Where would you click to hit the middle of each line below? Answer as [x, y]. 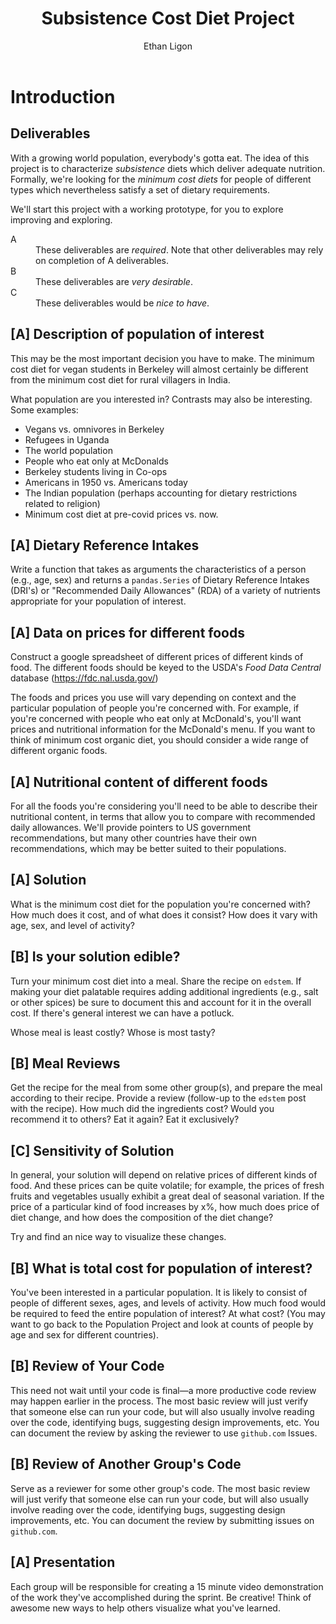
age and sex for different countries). [84, 1335]
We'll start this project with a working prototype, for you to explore [147, 209]
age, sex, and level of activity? [72, 925]
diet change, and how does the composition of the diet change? [142, 1218]
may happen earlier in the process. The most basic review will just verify [159, 1401]
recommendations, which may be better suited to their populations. [148, 848]
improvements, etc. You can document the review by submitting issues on [162, 1520]
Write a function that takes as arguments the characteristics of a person [158, 569]
